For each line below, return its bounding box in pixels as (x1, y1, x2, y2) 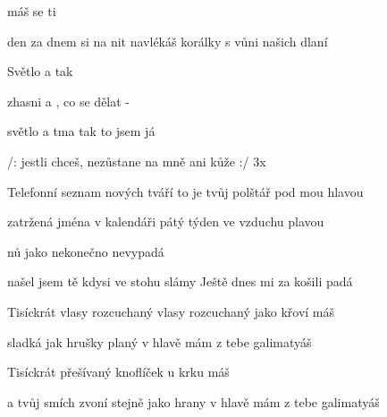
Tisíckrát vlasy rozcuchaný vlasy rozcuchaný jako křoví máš (7, 302, 335, 320)
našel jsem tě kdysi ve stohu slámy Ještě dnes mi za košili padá (7, 272, 353, 291)
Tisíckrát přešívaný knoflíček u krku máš (7, 362, 230, 381)
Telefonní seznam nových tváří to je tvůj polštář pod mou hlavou (7, 182, 364, 200)
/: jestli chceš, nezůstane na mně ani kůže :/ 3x (7, 151, 266, 170)
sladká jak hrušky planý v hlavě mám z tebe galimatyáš (7, 332, 312, 351)
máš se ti (7, 2, 56, 20)
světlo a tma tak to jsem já (7, 122, 156, 140)
